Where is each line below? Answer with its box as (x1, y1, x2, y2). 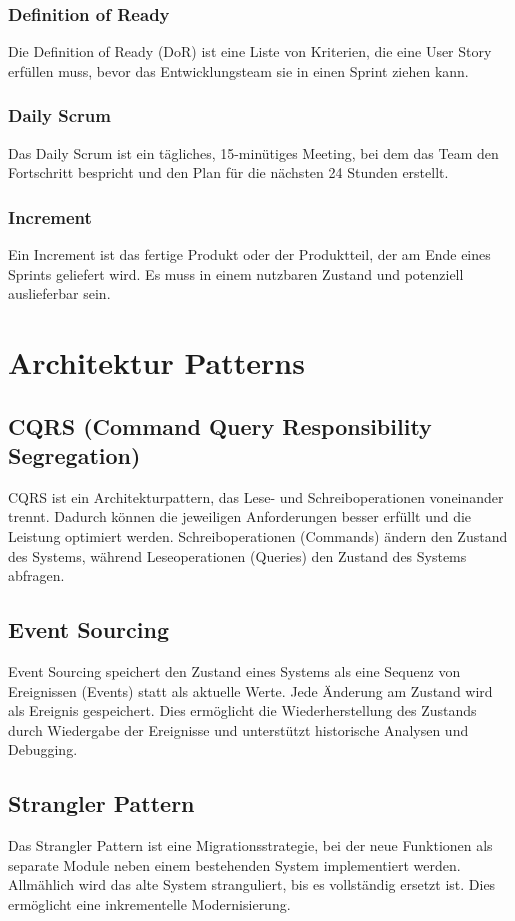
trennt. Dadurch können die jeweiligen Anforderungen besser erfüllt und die (8, 506, 472, 527)
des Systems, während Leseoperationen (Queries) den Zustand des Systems (8, 545, 467, 566)
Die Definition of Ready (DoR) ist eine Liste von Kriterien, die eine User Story (8, 41, 492, 62)
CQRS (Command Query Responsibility (8, 410, 432, 441)
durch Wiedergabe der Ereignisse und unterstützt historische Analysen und (8, 719, 469, 740)
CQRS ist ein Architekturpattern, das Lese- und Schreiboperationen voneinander (8, 486, 504, 507)
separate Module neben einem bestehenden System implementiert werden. (8, 854, 461, 875)
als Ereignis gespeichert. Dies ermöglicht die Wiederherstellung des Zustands (8, 700, 477, 721)
